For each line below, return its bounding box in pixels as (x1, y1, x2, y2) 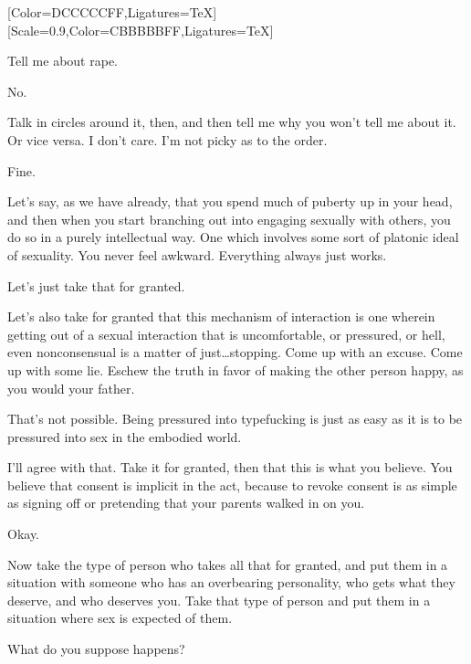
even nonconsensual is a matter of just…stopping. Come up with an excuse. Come (7, 343, 463, 362)
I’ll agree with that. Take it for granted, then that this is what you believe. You (7, 458, 453, 477)
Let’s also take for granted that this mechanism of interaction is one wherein (7, 307, 435, 326)
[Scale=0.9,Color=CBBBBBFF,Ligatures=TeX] (7, 20, 274, 39)
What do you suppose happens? (7, 639, 185, 659)
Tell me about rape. (7, 51, 118, 70)
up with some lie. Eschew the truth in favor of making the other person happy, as (7, 360, 464, 379)
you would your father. (7, 378, 135, 397)
